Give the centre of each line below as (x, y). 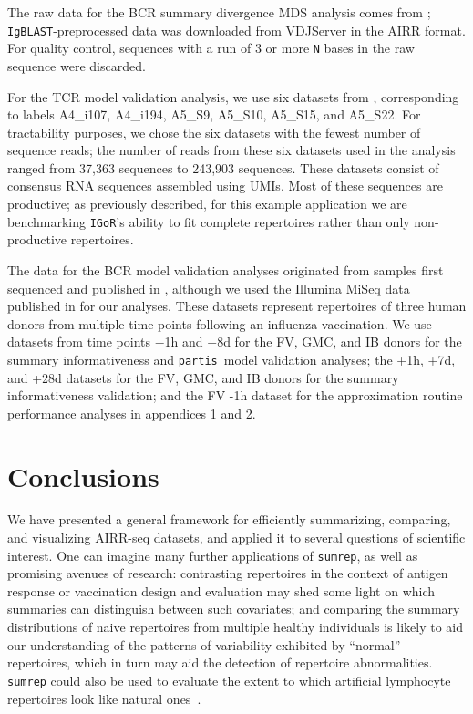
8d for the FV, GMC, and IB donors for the (339, 341)
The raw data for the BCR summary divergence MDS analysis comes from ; (219, 12)
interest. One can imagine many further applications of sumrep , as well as (213, 555)
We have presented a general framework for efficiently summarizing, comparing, (229, 519)
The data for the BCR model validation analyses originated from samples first (226, 269)
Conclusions (83, 476)
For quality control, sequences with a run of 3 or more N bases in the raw (211, 48)
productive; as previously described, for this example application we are (207, 204)
